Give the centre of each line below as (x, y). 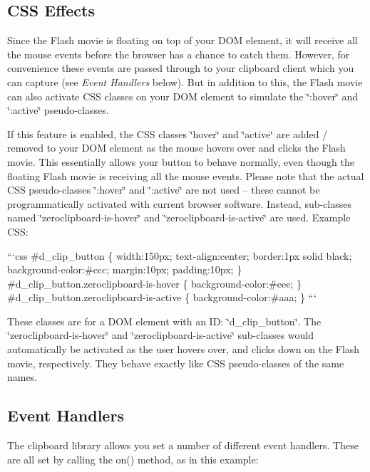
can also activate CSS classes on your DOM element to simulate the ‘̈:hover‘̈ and (183, 96)
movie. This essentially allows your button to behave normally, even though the (181, 161)
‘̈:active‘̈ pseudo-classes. (58, 110)
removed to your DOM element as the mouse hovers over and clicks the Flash (176, 148)
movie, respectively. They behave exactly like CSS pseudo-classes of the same (176, 363)
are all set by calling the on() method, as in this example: (133, 459)
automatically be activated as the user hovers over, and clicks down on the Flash (184, 349)
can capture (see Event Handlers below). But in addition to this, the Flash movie (185, 82)
